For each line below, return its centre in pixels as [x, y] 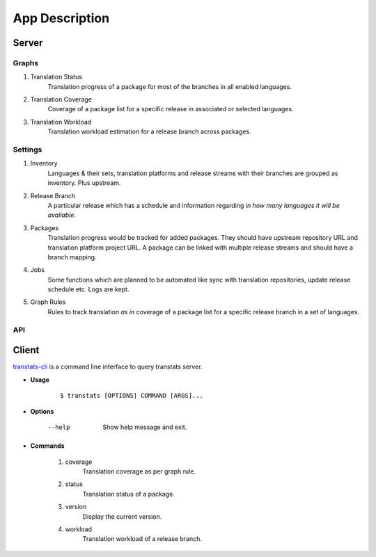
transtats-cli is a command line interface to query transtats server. [108, 367]
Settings [28, 150]
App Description [61, 18]
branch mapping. [72, 257]
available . [62, 215]
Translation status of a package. [129, 494]
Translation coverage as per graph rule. [139, 471]
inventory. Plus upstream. [84, 183]
